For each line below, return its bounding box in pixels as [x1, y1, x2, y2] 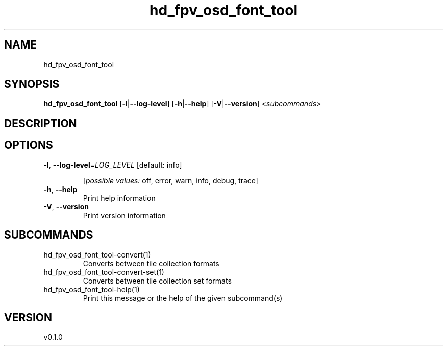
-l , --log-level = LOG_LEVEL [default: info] [43, 160, 182, 169]
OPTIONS [4, 138, 53, 152]
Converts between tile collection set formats [83, 276, 232, 285]
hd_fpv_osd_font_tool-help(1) [43, 285, 140, 294]
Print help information [83, 193, 156, 202]
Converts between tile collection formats [83, 259, 219, 268]
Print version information [83, 211, 166, 220]
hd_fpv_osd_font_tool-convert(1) [43, 250, 151, 259]
